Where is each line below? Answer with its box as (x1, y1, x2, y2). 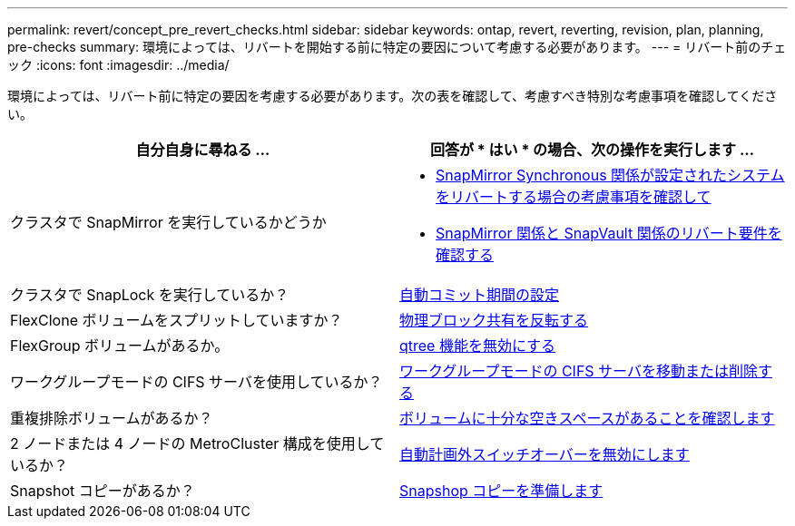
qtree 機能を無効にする (399, 336, 556, 355)
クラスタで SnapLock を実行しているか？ (10, 286, 290, 304)
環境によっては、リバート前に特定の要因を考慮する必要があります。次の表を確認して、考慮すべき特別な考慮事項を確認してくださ (7, 88, 778, 103)
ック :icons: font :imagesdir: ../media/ (7, 57, 230, 73)
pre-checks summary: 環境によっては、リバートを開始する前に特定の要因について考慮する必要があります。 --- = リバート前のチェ (7, 39, 787, 54)
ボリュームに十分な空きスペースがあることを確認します (399, 409, 775, 427)
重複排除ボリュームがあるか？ (10, 409, 213, 427)
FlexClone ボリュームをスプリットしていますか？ (10, 311, 343, 329)
